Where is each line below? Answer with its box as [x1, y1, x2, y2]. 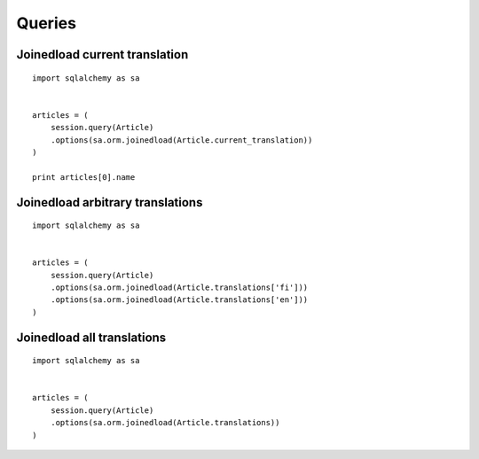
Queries [16, 13, 77, 33]
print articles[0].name [32, 172, 136, 182]
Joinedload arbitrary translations [16, 195, 203, 210]
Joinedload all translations [16, 330, 167, 345]
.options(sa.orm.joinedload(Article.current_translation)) [50, 135, 313, 145]
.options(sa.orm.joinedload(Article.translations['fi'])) [50, 283, 309, 292]
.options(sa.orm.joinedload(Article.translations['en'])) [50, 295, 309, 305]
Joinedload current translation [16, 47, 189, 62]
